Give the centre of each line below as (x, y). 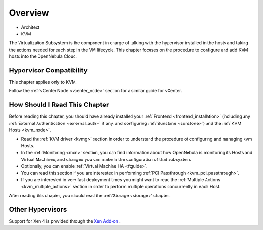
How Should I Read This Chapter (59, 105)
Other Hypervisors (38, 209)
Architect (30, 27)
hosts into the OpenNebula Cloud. (43, 56)
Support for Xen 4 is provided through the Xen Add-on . (65, 221)
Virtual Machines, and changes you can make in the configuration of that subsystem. (106, 159)
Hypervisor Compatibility (48, 70)
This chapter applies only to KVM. (43, 82)
